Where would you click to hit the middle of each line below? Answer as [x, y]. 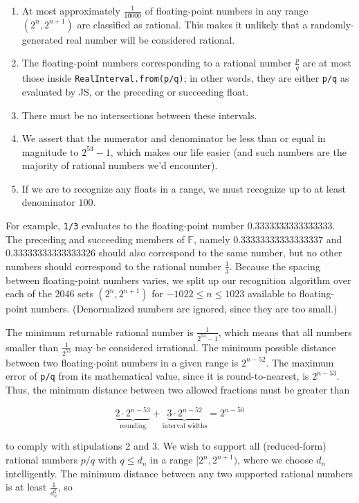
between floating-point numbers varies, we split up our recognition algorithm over [178, 280]
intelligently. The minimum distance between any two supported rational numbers [179, 473]
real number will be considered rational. [150, 39]
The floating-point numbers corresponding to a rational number [157, 63]
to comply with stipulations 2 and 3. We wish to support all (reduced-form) [166, 446]
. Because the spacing [275, 266]
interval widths [185, 426]
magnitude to [50, 151]
